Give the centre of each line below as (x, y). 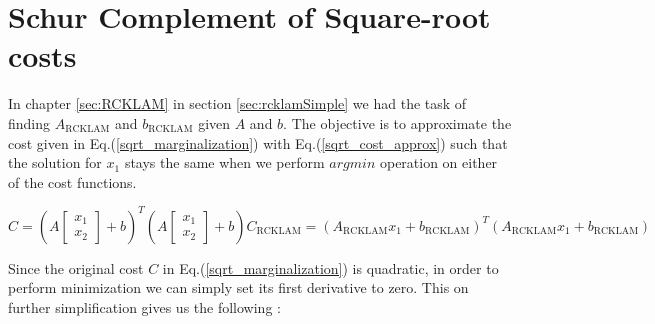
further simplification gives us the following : (144, 306)
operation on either (438, 162)
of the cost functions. (72, 181)
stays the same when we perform (224, 162)
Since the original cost (76, 267)
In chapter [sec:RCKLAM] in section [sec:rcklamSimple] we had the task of (237, 103)
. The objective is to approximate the (397, 122)
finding (29, 122)
